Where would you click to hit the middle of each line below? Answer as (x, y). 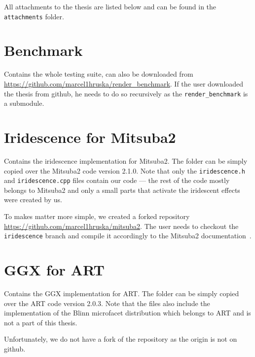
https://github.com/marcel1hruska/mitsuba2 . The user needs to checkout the (121, 226)
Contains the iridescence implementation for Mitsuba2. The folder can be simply (126, 160)
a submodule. (24, 103)
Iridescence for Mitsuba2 (90, 137)
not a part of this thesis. (41, 322)
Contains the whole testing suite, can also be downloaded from (99, 74)
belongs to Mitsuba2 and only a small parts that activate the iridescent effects (122, 190)
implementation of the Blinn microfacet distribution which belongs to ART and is (127, 313)
